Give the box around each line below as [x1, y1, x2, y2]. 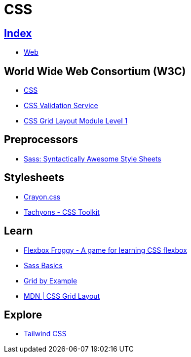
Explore [4, 308, 42, 321]
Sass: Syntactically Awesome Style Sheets [24, 154, 161, 163]
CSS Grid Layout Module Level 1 [24, 117, 128, 125]
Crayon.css [24, 192, 61, 201]
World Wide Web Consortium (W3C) [4, 65, 186, 78]
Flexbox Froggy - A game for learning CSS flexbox [24, 245, 187, 254]
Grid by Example [24, 276, 77, 285]
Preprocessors [4, 133, 78, 146]
